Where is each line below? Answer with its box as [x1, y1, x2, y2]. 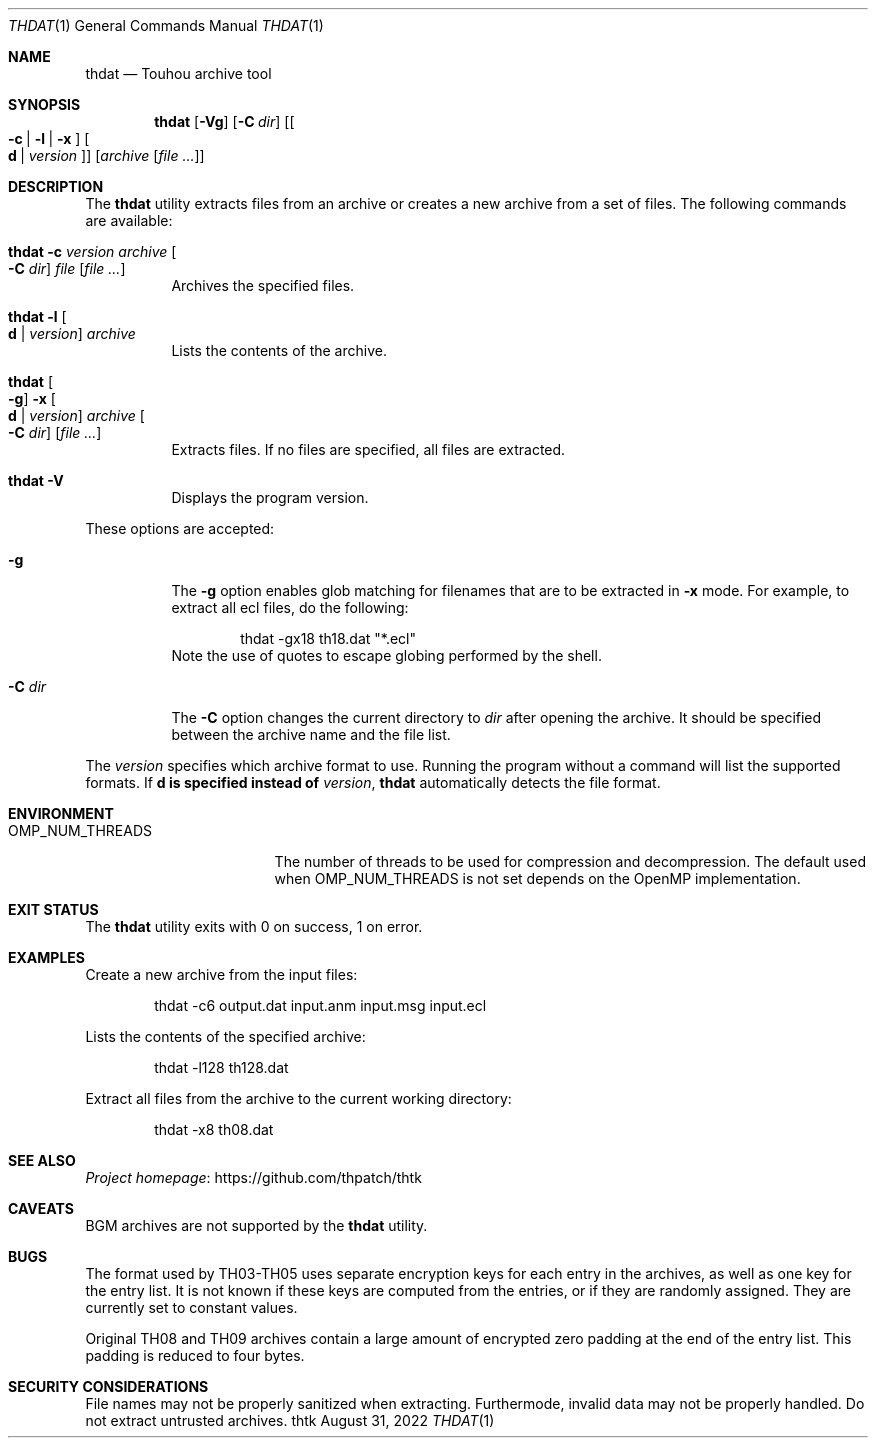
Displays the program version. [171, 489, 369, 506]
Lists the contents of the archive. [171, 342, 387, 359]
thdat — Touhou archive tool [85, 65, 272, 82]
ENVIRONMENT [8, 805, 114, 822]
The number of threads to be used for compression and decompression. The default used [274, 853, 866, 870]
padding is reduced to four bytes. [85, 1347, 305, 1364]
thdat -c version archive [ [8, 243, 177, 260]
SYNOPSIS [8, 96, 81, 113]
